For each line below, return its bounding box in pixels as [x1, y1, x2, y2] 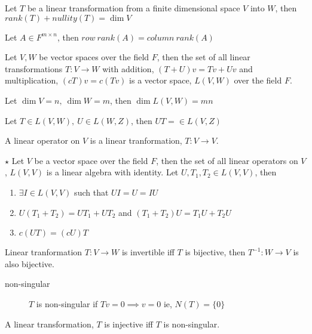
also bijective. [5, 257, 54, 270]
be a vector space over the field [34, 154, 148, 166]
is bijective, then [185, 246, 246, 258]
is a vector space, [129, 74, 192, 86]
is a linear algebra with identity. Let [46, 166, 179, 178]
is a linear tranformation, [90, 134, 182, 147]
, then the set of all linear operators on [156, 154, 298, 166]
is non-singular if [36, 297, 98, 310]
